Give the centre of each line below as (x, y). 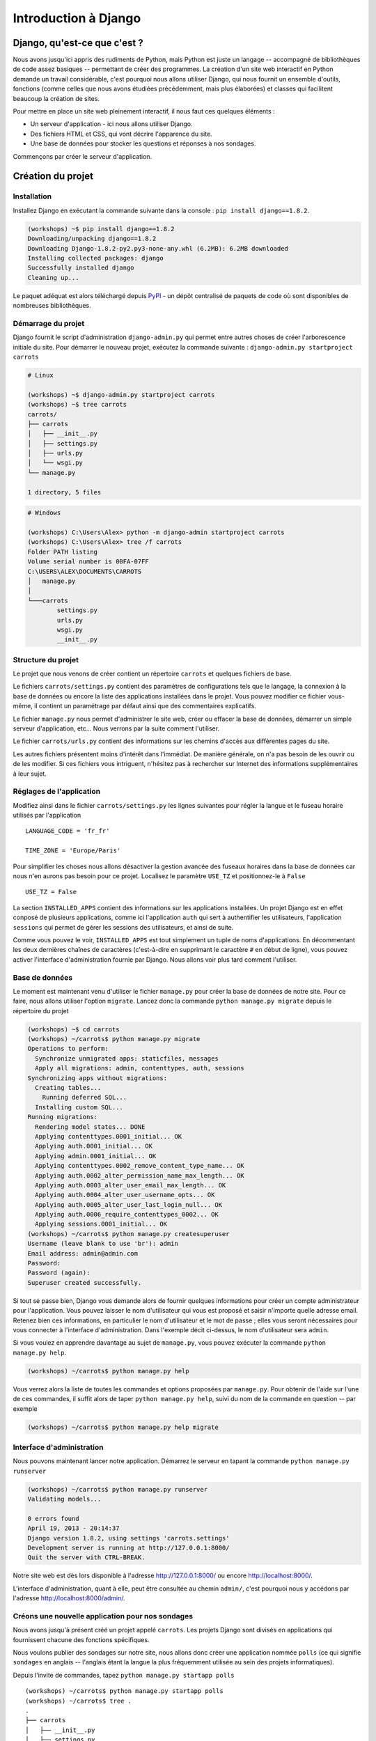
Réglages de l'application (57, 792)
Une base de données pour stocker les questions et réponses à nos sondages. (143, 143)
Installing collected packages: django (95, 258)
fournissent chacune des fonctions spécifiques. (81, 1639)
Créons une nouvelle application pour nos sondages (103, 1616)
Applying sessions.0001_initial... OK (101, 1224)
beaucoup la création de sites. (56, 98)
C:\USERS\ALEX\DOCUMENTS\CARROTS (85, 571)
